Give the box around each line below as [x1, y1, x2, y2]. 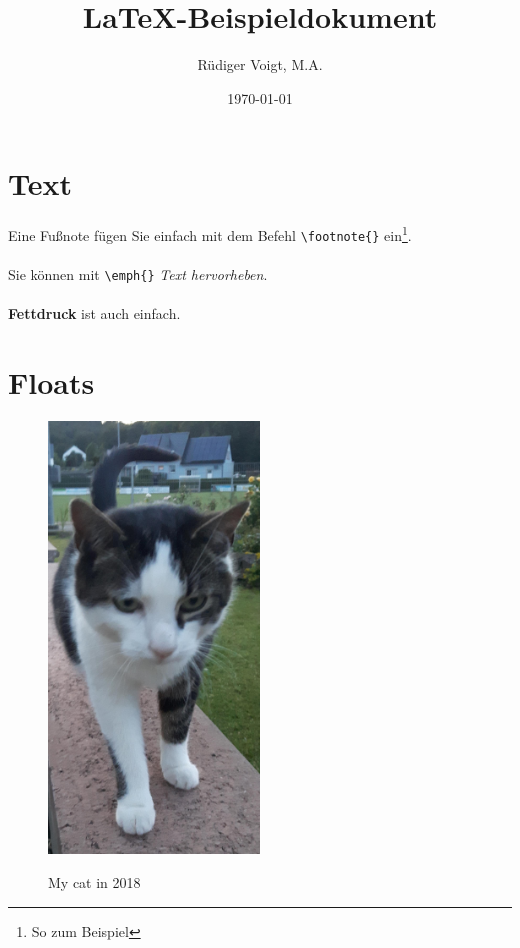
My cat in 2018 [48, 872, 141, 893]
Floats [8, 362, 95, 403]
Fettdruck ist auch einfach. [8, 303, 181, 324]
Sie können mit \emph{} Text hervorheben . [8, 264, 268, 285]
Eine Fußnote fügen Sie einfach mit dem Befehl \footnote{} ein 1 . [8, 222, 412, 245]
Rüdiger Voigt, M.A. [197, 54, 323, 75]
